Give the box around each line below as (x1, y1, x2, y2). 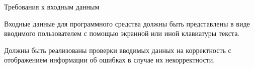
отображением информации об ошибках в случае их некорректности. (4, 54, 215, 65)
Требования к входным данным (4, 1, 100, 11)
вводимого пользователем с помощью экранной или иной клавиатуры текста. (4, 28, 240, 38)
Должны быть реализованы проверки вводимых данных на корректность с (4, 44, 231, 55)
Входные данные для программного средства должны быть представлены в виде (4, 18, 250, 28)
